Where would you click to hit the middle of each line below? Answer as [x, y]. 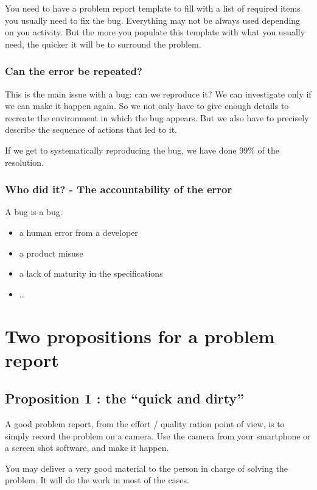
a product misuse [51, 253]
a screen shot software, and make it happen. [87, 448]
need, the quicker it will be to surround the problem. [103, 44]
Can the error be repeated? [74, 71]
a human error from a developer [78, 232]
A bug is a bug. [34, 212]
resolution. [24, 162]
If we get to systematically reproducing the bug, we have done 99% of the [142, 150]
